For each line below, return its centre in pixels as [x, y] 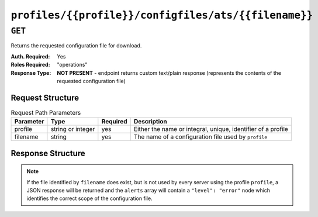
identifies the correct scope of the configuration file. [89, 198]
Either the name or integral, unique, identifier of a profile [211, 129]
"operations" [72, 65]
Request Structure [45, 97]
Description [150, 122]
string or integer [73, 129]
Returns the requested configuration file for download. [76, 46]
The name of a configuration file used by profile [201, 137]
